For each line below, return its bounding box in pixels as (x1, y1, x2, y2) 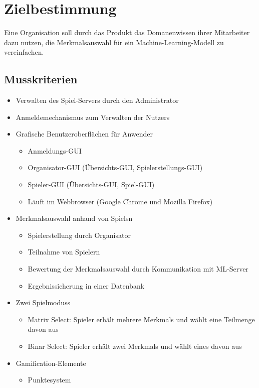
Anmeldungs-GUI (28, 145, 82, 156)
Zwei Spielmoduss (16, 297, 71, 308)
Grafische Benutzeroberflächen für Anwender (16, 128, 153, 139)
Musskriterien (4, 71, 78, 87)
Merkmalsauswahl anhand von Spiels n (16, 213, 133, 223)
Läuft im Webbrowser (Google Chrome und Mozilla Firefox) (28, 196, 213, 206)
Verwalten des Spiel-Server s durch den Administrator (16, 95, 179, 105)
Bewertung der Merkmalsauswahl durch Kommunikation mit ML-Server (28, 264, 248, 274)
